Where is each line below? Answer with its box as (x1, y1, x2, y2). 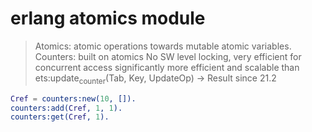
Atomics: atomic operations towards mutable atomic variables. (34, 40, 292, 52)
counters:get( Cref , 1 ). (10, 112, 110, 122)
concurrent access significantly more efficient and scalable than (34, 61, 300, 73)
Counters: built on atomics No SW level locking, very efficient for (34, 50, 302, 62)
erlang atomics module (10, 7, 206, 30)
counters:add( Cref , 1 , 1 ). (10, 103, 123, 113)
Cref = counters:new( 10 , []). (10, 93, 137, 104)
